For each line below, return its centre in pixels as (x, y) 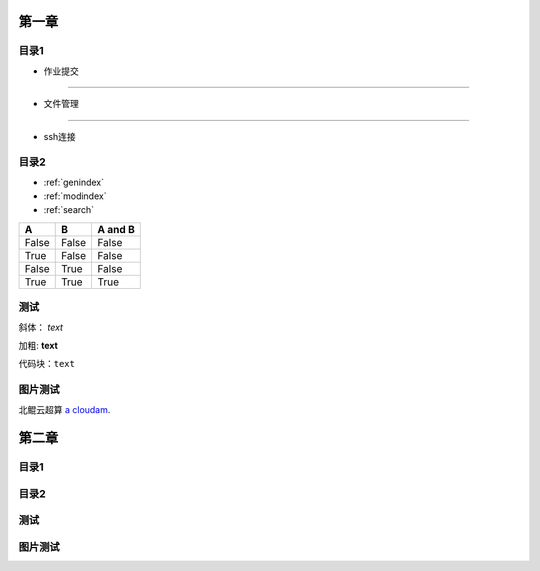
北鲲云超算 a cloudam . (64, 409)
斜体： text (41, 327)
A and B (116, 229)
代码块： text (46, 364)
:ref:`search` (69, 210)
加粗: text (38, 345)
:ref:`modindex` (75, 196)
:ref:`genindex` (74, 182)
